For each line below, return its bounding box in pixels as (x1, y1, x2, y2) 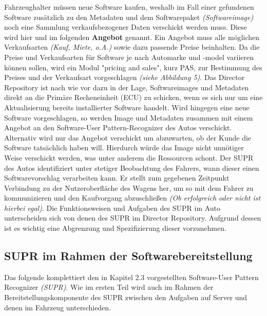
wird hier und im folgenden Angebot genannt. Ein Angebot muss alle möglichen (4, 31, 260, 42)
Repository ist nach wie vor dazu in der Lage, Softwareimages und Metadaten (4, 82, 249, 92)
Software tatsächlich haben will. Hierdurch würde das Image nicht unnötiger (4, 142, 244, 153)
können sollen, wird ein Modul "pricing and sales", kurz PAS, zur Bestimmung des (4, 62, 262, 72)
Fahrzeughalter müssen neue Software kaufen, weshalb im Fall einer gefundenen (4, 2, 254, 12)
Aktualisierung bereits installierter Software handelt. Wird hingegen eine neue (4, 102, 250, 112)
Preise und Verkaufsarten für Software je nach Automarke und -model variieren (4, 51, 254, 62)
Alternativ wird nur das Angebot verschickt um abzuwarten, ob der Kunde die (4, 132, 252, 143)
